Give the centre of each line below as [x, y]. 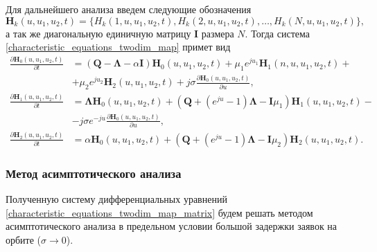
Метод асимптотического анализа [94, 173]
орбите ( [24, 239]
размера [218, 33]
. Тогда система [277, 33]
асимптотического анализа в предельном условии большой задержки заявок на [172, 226]
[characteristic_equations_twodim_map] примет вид [118, 47]
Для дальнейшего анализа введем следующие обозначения [129, 9]
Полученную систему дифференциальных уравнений [116, 198]
